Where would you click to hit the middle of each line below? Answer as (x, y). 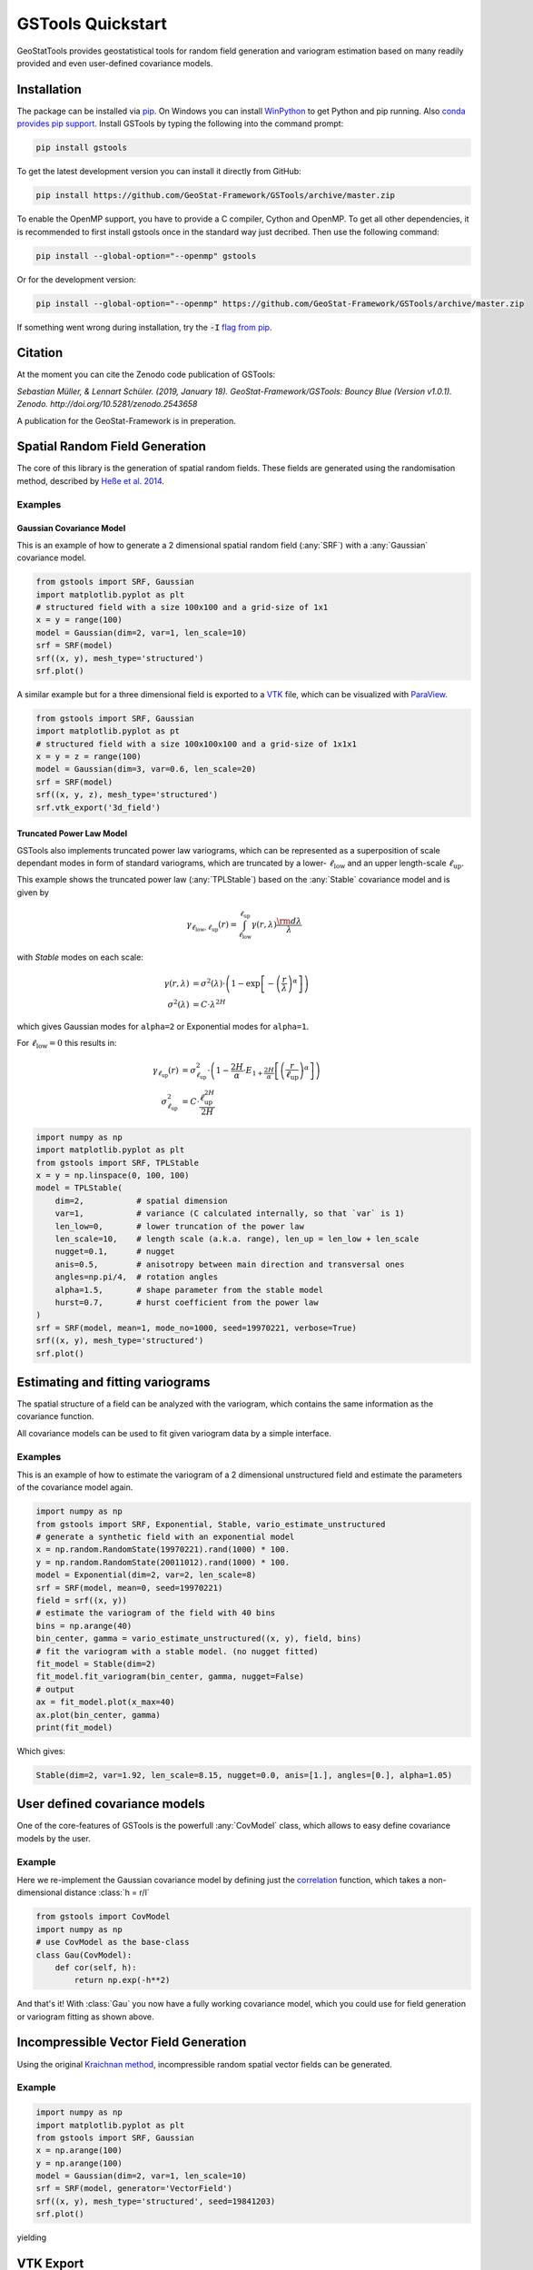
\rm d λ (289, 921)
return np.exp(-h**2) (122, 1980)
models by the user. (54, 1838)
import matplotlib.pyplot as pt (108, 731)
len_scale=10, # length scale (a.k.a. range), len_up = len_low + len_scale (237, 1239)
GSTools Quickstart (92, 24)
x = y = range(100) (79, 620)
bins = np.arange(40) (84, 1626)
